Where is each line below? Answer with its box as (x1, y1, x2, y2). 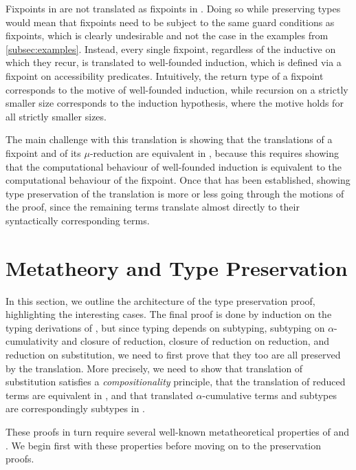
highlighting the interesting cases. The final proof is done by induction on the (5, 307, 332, 321)
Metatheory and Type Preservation (5, 253, 348, 281)
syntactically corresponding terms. (5, 213, 150, 227)
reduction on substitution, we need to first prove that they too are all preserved (5, 348, 341, 361)
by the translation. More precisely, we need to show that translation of (5, 361, 303, 375)
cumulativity (5, 334, 59, 348)
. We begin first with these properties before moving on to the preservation (5, 438, 322, 452)
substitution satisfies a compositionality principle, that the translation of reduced (5, 374, 346, 389)
